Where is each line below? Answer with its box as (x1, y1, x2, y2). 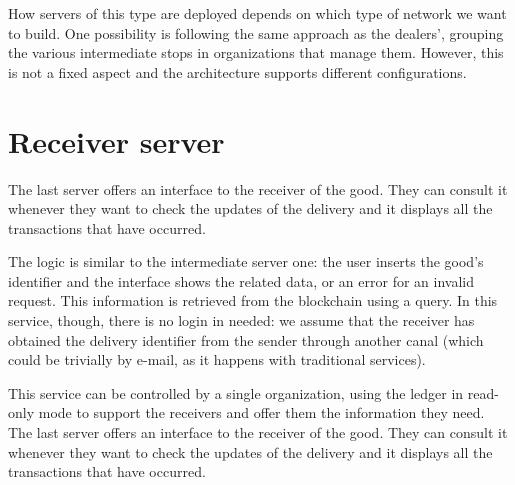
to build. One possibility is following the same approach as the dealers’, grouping (8, 22, 504, 43)
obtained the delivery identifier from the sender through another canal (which (8, 329, 484, 350)
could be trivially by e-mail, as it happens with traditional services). (8, 349, 426, 370)
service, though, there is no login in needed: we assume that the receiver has (8, 310, 475, 331)
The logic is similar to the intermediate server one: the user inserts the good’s (8, 251, 484, 272)
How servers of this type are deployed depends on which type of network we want (8, 3, 507, 23)
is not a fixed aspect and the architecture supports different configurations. (8, 61, 467, 82)
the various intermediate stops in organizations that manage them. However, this (8, 42, 504, 63)
